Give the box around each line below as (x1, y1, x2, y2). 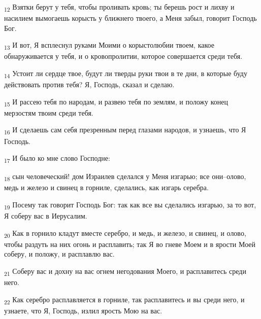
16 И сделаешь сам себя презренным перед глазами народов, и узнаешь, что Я (4, 124, 246, 136)
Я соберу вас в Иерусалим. (4, 210, 87, 221)
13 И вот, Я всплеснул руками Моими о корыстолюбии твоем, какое (4, 40, 214, 52)
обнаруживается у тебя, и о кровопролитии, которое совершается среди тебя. (4, 51, 243, 61)
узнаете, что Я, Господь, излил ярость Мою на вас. (4, 305, 162, 315)
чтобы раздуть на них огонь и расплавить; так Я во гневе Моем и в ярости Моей (4, 238, 256, 249)
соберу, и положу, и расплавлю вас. (4, 249, 115, 259)
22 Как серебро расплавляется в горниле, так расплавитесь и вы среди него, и (4, 294, 245, 306)
